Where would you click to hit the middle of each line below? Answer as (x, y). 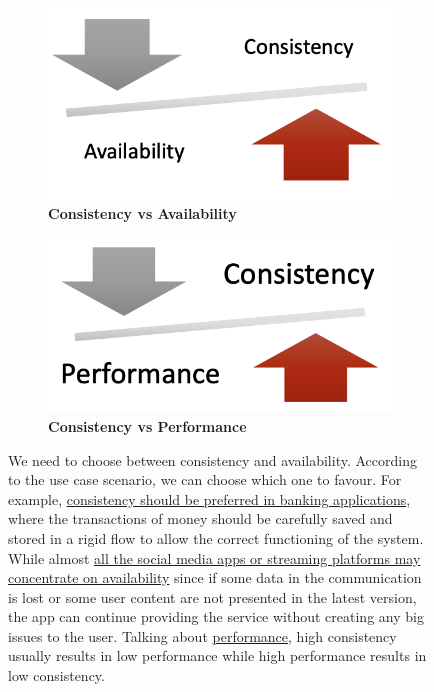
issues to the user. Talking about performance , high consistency (202, 635)
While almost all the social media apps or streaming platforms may (214, 557)
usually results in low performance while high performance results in (217, 655)
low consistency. (56, 675)
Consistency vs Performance (147, 425)
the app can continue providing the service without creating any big (216, 616)
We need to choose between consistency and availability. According (212, 459)
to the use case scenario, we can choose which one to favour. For (205, 479)
